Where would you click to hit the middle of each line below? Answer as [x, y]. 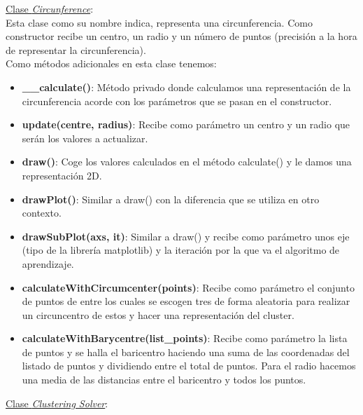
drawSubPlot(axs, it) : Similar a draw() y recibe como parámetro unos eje [186, 236]
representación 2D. [62, 175]
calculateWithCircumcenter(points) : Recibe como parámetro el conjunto [188, 287]
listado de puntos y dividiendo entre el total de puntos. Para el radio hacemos [189, 366]
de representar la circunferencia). [76, 49]
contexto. [42, 213]
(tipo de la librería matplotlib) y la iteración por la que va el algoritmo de [181, 250]
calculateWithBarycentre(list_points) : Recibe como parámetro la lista [185, 338]
